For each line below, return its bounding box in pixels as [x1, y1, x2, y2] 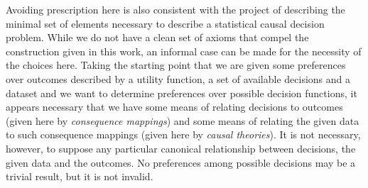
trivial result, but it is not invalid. [6, 169, 153, 184]
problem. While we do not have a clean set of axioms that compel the [6, 30, 309, 45]
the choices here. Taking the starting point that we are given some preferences [6, 57, 346, 72]
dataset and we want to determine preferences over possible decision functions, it [6, 85, 357, 100]
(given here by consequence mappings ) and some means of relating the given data [6, 113, 359, 128]
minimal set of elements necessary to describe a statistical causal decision [6, 16, 325, 31]
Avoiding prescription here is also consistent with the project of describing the [6, 2, 345, 16]
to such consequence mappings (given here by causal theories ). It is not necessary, [6, 127, 361, 142]
